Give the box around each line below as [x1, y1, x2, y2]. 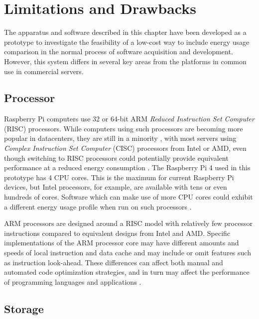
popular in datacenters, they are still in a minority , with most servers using [4, 133, 237, 143]
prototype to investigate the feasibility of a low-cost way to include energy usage [4, 36, 250, 47]
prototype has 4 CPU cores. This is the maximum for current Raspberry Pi [4, 172, 234, 182]
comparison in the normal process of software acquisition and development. [4, 46, 233, 57]
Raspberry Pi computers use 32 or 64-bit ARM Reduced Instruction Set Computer [4, 113, 255, 124]
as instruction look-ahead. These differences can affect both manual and [4, 257, 223, 267]
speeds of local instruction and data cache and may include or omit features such [4, 247, 251, 258]
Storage [4, 301, 44, 316]
